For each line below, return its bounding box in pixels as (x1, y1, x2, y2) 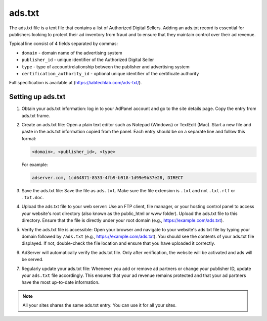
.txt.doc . (21, 195, 44, 201)
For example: (21, 161, 48, 167)
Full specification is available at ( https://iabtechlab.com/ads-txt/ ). (9, 80, 142, 86)
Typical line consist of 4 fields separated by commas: (9, 41, 118, 47)
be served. (21, 257, 44, 263)
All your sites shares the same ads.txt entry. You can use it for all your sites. (22, 302, 177, 308)
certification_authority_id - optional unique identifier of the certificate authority (21, 70, 199, 76)
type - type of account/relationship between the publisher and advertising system (21, 63, 190, 69)
